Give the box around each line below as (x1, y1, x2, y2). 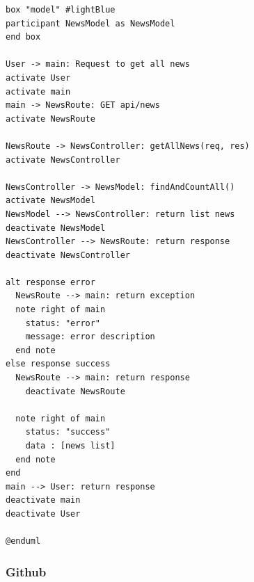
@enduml (6, 536, 41, 547)
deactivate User (6, 508, 81, 519)
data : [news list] (25, 441, 116, 451)
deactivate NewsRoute (25, 386, 125, 396)
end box (6, 32, 41, 42)
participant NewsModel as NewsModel (6, 18, 175, 29)
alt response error (6, 277, 95, 287)
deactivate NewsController (6, 250, 130, 260)
